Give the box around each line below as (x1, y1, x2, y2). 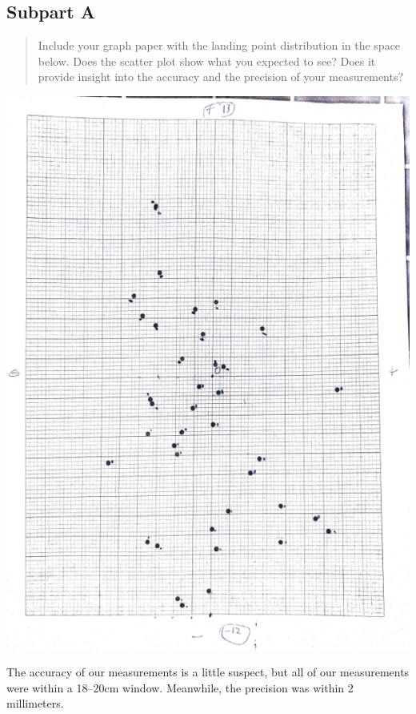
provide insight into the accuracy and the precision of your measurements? (38, 68, 404, 85)
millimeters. (6, 695, 64, 712)
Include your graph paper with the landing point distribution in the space (38, 37, 401, 54)
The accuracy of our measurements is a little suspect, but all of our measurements (6, 664, 410, 680)
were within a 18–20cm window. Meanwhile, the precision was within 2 (6, 679, 354, 696)
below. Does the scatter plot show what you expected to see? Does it (38, 52, 376, 69)
